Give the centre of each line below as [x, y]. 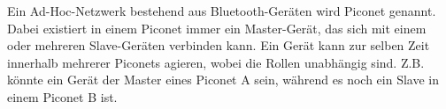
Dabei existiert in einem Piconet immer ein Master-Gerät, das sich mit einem [217, 28]
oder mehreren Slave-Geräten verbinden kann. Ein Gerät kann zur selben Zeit [219, 45]
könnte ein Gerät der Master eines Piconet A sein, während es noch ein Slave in [223, 80]
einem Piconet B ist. [62, 96]
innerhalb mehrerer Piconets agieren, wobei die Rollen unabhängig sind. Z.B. [216, 62]
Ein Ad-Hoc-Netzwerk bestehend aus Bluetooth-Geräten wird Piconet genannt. [222, 11]
